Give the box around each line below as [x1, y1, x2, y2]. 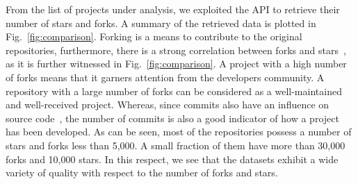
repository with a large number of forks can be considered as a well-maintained [6, 83, 342, 98]
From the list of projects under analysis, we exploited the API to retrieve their [6, 2, 340, 16]
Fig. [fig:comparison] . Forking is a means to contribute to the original [6, 29, 302, 44]
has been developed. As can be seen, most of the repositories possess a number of [6, 124, 352, 139]
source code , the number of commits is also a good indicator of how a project [6, 110, 339, 125]
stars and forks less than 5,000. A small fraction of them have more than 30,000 [6, 137, 345, 152]
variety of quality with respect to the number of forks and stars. [6, 165, 278, 180]
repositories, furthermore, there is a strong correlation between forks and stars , [6, 42, 346, 57]
